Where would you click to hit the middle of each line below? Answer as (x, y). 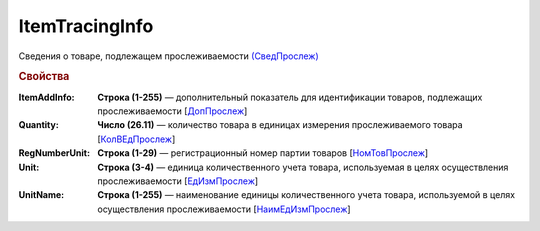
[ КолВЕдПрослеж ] (136, 139)
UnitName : (41, 195)
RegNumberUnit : (54, 153)
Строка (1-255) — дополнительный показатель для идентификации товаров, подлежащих (290, 97)
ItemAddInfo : (46, 97)
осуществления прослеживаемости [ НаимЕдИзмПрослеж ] (224, 209)
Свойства (44, 77)
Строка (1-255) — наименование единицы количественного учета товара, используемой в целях (306, 195)
